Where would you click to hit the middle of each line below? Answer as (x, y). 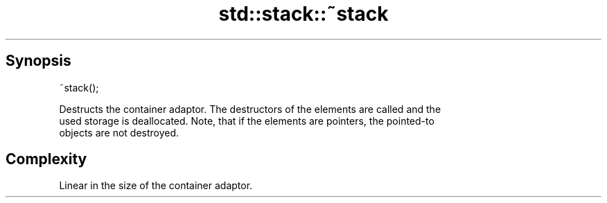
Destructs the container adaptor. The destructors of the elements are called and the (250, 109)
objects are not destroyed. (119, 132)
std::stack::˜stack (303, 14)
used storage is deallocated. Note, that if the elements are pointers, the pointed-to (247, 121)
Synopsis (38, 61)
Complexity (46, 159)
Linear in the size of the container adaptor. (156, 186)
